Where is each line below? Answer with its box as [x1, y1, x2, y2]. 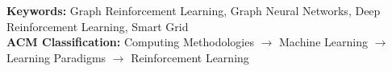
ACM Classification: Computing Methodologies [6, 34, 254, 50]
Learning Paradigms [6, 49, 106, 65]
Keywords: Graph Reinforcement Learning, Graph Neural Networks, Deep [6, 2, 381, 18]
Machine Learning [279, 34, 368, 50]
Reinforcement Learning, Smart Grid [6, 18, 189, 34]
